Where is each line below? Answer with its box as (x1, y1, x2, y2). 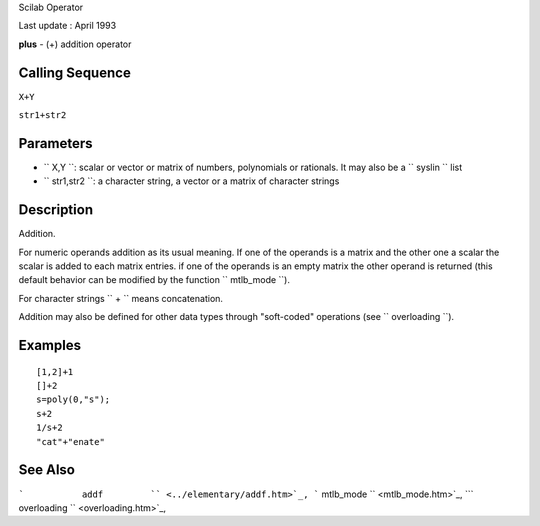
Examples (18, 337, 82, 354)
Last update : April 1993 (18, 20, 117, 32)
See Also (18, 461, 75, 479)
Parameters (18, 135, 93, 152)
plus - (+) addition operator (18, 38, 132, 50)
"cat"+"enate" (36, 436, 105, 447)
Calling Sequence (18, 64, 132, 81)
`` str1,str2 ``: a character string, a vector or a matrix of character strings (43, 175, 340, 187)
